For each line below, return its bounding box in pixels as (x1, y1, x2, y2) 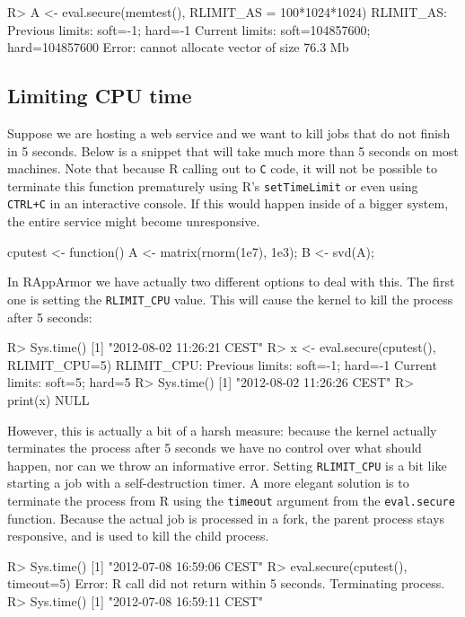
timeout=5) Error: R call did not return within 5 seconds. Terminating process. (7, 574, 445, 593)
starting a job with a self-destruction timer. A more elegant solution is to (7, 473, 409, 492)
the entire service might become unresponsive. (7, 212, 260, 231)
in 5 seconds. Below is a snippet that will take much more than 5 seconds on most (7, 141, 459, 160)
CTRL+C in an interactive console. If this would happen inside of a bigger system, (7, 194, 449, 213)
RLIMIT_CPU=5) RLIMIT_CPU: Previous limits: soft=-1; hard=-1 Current (7, 355, 437, 374)
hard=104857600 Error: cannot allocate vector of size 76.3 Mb (7, 38, 349, 57)
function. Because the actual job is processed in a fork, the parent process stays (7, 508, 445, 527)
